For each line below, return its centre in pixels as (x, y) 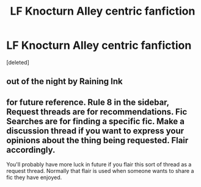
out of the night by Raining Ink (65, 81)
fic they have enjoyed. (34, 177)
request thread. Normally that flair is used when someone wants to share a (100, 171)
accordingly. (31, 150)
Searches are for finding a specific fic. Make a (96, 121)
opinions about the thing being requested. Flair (97, 140)
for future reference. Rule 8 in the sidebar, (88, 102)
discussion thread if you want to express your (95, 131)
